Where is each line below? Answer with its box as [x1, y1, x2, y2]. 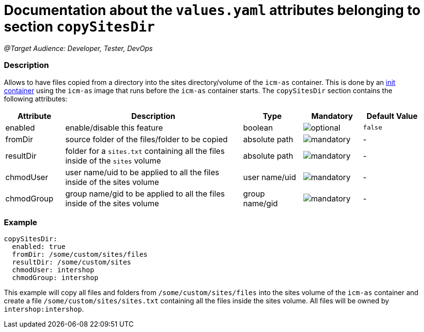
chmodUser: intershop [12, 266, 94, 274]
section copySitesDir [4, 18, 155, 35]
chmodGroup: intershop [12, 274, 98, 282]
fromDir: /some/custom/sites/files [12, 250, 148, 259]
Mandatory [311, 111, 353, 121]
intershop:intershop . [4, 305, 84, 314]
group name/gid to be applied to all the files [65, 188, 225, 199]
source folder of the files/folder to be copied [65, 134, 228, 144]
